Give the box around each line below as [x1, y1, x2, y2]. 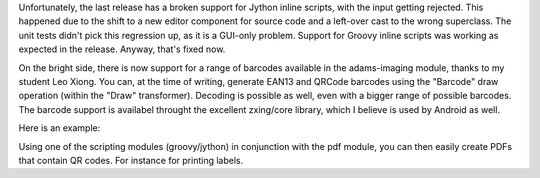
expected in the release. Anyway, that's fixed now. [18, 43, 226, 55]
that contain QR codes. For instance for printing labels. [18, 154, 244, 166]
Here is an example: [18, 122, 101, 134]
